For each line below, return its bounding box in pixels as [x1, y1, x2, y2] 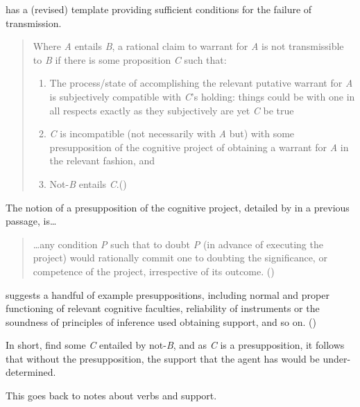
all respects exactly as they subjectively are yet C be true [49, 103, 294, 117]
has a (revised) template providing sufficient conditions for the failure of [6, 2, 312, 16]
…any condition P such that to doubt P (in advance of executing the [33, 236, 323, 251]
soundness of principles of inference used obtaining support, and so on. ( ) [6, 314, 316, 329]
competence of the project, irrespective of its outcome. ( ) [33, 263, 275, 278]
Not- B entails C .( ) [49, 176, 127, 191]
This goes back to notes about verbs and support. [6, 388, 217, 403]
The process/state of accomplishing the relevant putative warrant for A [49, 76, 353, 90]
